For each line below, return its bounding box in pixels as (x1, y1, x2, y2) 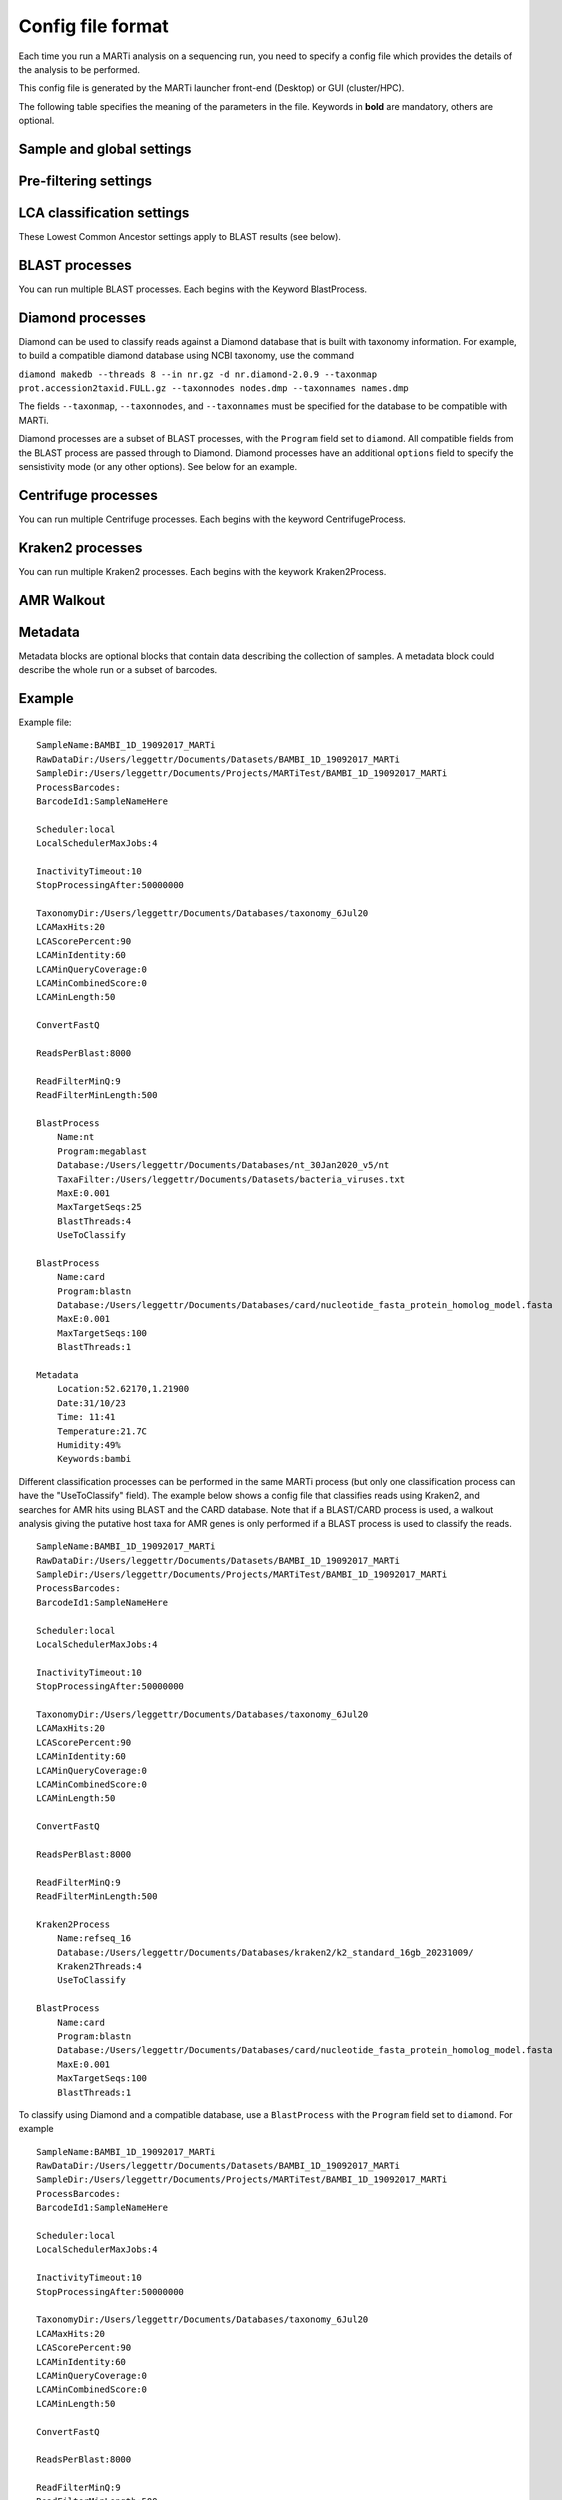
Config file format (18, 15, 169, 37)
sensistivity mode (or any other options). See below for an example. (18, 460, 298, 472)
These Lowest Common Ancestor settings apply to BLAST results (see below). (18, 231, 342, 243)
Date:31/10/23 (56, 1397, 127, 1409)
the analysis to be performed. (18, 63, 140, 75)
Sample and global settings (18, 140, 192, 157)
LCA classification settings (18, 204, 190, 221)
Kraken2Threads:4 (56, 1961, 142, 1972)
